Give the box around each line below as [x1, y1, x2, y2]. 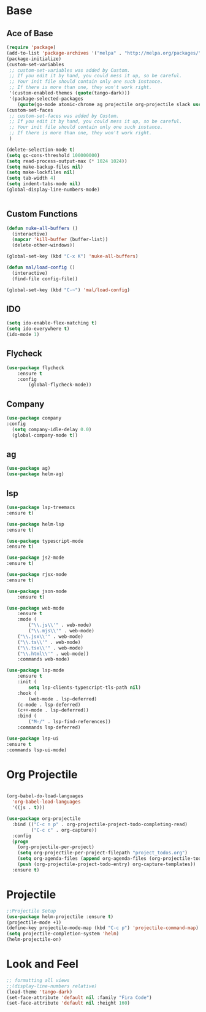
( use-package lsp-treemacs [6, 504, 75, 510]
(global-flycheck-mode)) [28, 381, 92, 388]
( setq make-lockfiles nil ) [6, 169, 75, 175]
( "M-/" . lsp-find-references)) [28, 719, 112, 725]
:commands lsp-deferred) [17, 724, 81, 730]
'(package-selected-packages [9, 96, 84, 102]
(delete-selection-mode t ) [6, 147, 75, 153]
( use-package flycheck [6, 364, 64, 371]
